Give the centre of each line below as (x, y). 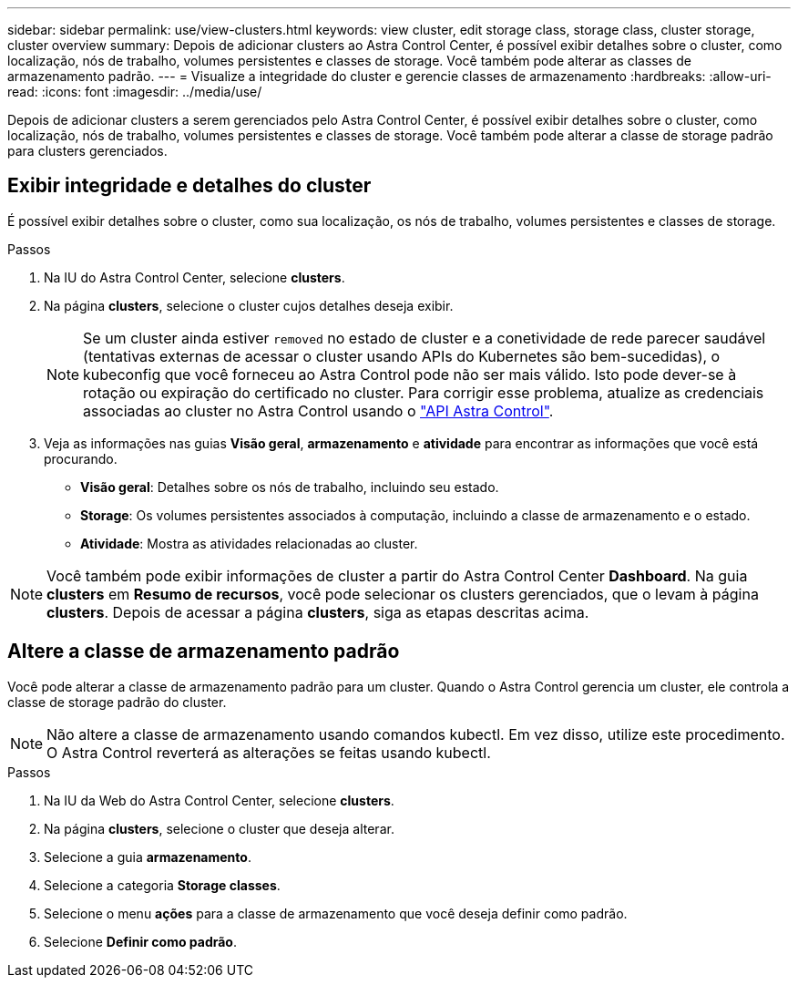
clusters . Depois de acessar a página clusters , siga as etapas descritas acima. (318, 612)
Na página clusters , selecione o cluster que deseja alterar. (219, 828)
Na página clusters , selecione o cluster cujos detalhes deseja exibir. (249, 305)
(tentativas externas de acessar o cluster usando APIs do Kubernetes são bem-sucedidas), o (402, 356)
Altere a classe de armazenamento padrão (204, 652)
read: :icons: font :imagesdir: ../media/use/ (135, 92)
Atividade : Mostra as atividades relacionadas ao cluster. (249, 543)
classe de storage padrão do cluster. (117, 702)
